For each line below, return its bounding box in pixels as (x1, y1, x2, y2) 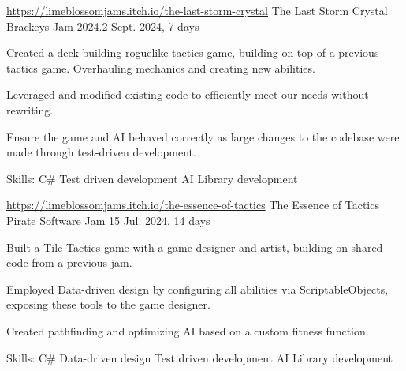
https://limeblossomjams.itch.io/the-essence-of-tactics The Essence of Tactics (6, 197, 379, 213)
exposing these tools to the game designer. (6, 296, 210, 313)
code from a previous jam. (6, 254, 132, 271)
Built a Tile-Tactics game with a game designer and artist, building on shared (6, 238, 383, 255)
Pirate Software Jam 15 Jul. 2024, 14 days (6, 212, 210, 228)
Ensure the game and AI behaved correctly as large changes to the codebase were (6, 128, 400, 144)
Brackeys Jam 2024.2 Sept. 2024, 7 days (6, 17, 199, 34)
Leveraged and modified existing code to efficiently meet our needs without (6, 86, 369, 103)
